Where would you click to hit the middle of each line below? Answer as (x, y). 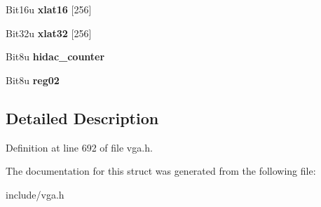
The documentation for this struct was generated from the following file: (161, 171)
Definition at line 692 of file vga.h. (79, 147)
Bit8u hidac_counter (55, 56)
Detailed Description (82, 118)
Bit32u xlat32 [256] (49, 33)
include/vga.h (35, 194)
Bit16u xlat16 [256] (49, 9)
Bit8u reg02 (33, 80)
